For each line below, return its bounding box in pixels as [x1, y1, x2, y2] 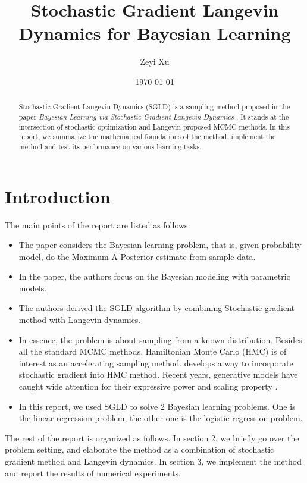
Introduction [5, 184, 111, 208]
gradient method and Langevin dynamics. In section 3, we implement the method [5, 455, 302, 468]
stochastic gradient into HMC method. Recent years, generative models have [18, 368, 298, 381]
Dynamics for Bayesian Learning [18, 21, 291, 45]
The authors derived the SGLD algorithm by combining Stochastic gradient [18, 302, 295, 314]
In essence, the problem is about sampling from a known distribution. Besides [18, 333, 302, 346]
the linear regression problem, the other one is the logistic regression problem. [18, 412, 303, 424]
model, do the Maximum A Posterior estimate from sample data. [18, 250, 256, 262]
